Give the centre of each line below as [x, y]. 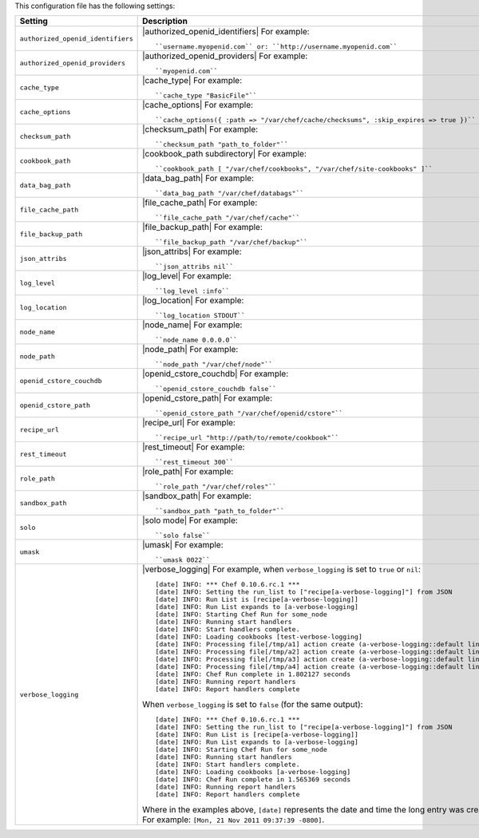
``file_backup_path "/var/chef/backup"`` [232, 242]
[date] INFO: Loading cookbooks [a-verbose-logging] [253, 772]
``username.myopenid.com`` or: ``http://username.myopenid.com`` [277, 47]
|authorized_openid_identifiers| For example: [226, 32]
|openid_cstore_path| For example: [208, 398]
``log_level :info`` [192, 291]
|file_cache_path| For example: [200, 203]
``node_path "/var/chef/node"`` [214, 364]
